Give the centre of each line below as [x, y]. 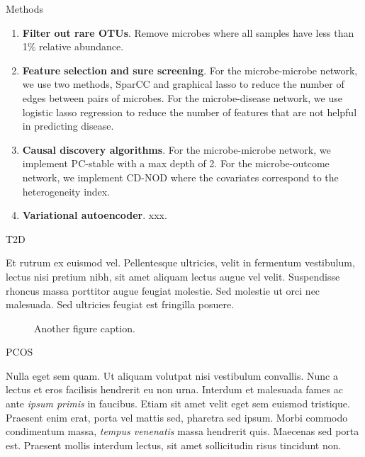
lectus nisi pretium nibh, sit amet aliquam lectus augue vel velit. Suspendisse [173, 276]
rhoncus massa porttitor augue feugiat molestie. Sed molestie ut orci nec [163, 290]
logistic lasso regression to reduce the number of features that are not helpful [190, 112]
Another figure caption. [85, 328]
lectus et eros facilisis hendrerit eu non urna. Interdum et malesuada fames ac [174, 389]
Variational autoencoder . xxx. [95, 215]
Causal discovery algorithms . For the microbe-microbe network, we [176, 149]
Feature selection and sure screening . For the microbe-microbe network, [190, 70]
